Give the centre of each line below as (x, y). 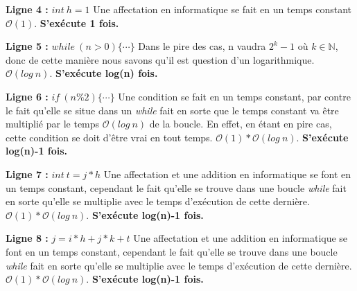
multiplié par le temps (53, 124)
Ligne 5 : (27, 46)
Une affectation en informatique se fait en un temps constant (223, 9)
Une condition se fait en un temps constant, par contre (234, 96)
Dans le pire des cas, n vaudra (202, 46)
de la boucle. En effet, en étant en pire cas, (241, 124)
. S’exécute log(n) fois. (104, 73)
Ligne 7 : (27, 174)
